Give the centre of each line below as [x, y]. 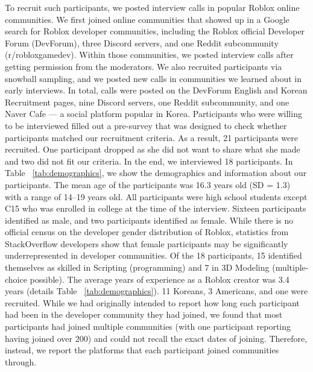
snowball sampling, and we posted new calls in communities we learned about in [153, 78]
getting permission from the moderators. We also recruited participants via [144, 66]
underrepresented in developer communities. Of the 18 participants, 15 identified [153, 255]
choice [16, 279]
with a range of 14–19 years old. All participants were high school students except [156, 196]
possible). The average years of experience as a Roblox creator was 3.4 [160, 279]
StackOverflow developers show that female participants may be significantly [147, 243]
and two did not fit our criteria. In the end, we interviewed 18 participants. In [149, 161]
